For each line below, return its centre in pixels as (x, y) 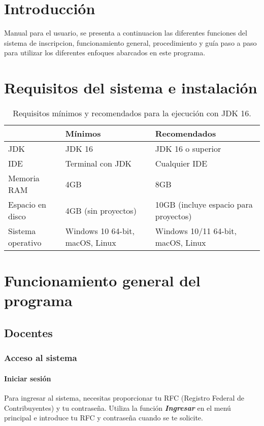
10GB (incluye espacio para (204, 205)
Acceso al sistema (41, 358)
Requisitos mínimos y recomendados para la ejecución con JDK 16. (132, 113)
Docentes (28, 332)
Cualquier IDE (181, 163)
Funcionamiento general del (102, 281)
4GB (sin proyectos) (101, 210)
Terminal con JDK (98, 163)
